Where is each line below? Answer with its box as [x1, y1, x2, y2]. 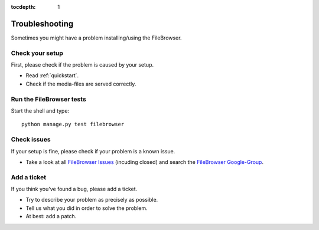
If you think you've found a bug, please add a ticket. [11, 186, 138, 193]
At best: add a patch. [25, 213, 77, 220]
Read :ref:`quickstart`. [25, 72, 79, 79]
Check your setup [11, 49, 63, 57]
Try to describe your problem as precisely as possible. [25, 196, 158, 203]
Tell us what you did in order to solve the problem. [25, 204, 148, 212]
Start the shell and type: [11, 107, 70, 114]
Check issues [11, 136, 51, 144]
